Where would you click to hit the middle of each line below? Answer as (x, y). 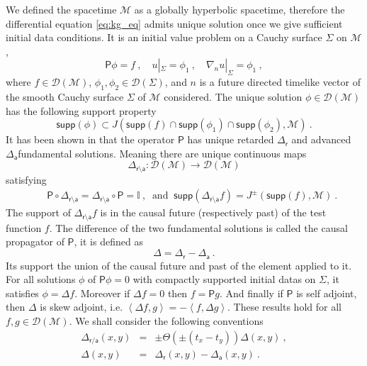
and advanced (321, 139)
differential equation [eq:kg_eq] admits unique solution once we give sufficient (174, 23)
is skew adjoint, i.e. (81, 307)
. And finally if (251, 293)
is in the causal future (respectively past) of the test (213, 212)
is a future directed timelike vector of (280, 82)
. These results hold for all (284, 307)
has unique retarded (231, 139)
